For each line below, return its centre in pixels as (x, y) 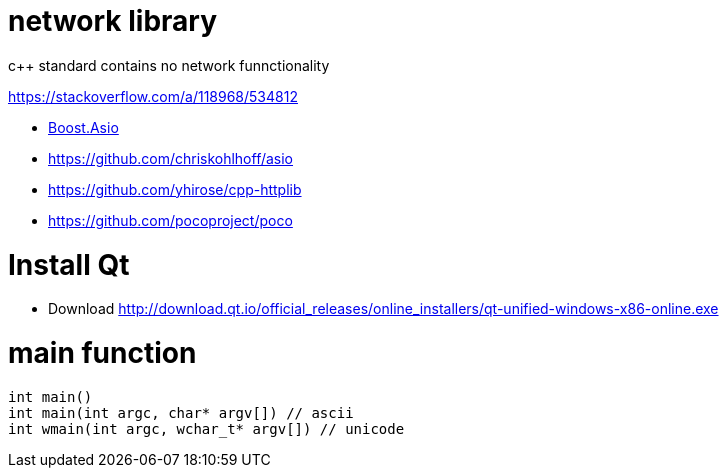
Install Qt (69, 264)
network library (113, 21)
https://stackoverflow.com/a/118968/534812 (153, 96)
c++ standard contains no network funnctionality (169, 65)
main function (102, 353)
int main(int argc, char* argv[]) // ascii (181, 412)
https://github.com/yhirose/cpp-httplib (175, 189)
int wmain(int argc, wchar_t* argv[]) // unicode (206, 428)
